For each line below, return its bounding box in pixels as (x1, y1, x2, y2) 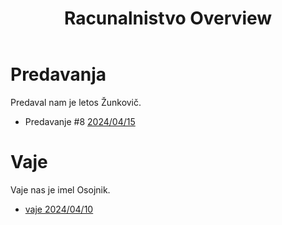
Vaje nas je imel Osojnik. (10, 183, 111, 196)
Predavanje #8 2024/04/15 (24, 115, 136, 127)
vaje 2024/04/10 (24, 203, 94, 215)
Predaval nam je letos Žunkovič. (10, 96, 142, 108)
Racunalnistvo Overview (63, 7, 273, 30)
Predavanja (10, 63, 107, 86)
